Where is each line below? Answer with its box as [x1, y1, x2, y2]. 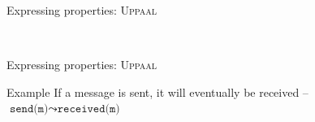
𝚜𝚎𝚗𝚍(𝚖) [9, 103, 49, 115]
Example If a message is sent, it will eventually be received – [6, 83, 309, 100]
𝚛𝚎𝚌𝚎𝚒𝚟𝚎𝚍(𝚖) [57, 103, 120, 115]
